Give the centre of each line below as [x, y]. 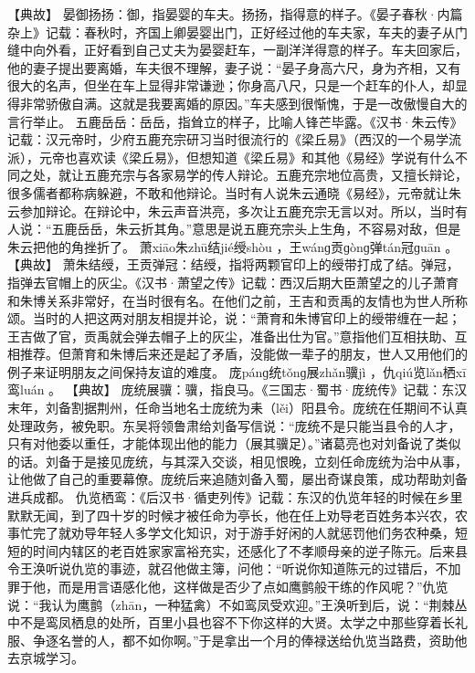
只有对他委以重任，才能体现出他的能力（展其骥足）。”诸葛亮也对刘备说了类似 [234, 443]
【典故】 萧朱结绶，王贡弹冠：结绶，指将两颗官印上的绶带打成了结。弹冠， [233, 264]
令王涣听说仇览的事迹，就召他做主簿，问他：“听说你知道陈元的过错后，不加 [234, 568]
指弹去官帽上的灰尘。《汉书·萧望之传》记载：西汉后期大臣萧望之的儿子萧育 [233, 282]
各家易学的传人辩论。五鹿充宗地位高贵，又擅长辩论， [307, 175]
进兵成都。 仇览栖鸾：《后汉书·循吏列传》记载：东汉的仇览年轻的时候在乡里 [235, 497]
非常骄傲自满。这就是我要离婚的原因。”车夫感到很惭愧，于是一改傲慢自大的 [243, 103]
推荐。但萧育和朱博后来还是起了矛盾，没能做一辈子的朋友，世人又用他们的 [243, 354]
